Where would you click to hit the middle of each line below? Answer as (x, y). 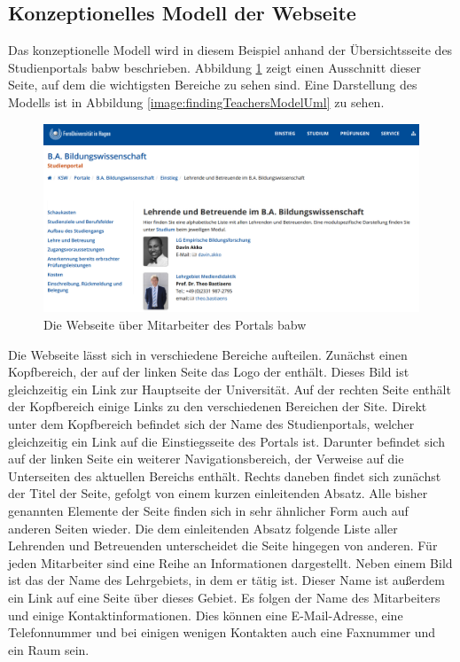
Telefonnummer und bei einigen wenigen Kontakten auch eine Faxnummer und (222, 632)
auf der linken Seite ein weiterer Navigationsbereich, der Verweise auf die (206, 459)
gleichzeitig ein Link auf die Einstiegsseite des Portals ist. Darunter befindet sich (226, 441)
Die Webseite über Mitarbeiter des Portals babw (175, 324)
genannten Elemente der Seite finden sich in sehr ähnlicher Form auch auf (208, 510)
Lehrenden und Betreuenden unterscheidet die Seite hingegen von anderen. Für (223, 545)
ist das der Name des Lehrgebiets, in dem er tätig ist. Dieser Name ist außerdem (226, 580)
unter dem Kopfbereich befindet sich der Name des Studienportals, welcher (211, 423)
